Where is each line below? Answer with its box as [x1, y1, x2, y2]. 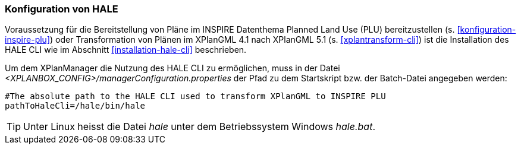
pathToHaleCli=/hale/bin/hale [5, 101, 146, 111]
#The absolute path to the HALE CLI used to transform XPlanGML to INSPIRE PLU [5, 91, 386, 102]
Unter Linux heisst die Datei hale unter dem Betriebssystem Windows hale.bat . [23, 121, 375, 133]
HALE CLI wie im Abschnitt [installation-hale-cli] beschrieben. [5, 45, 247, 55]
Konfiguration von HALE [5, 3, 118, 15]
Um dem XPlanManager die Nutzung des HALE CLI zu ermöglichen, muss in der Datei [5, 63, 340, 74]
